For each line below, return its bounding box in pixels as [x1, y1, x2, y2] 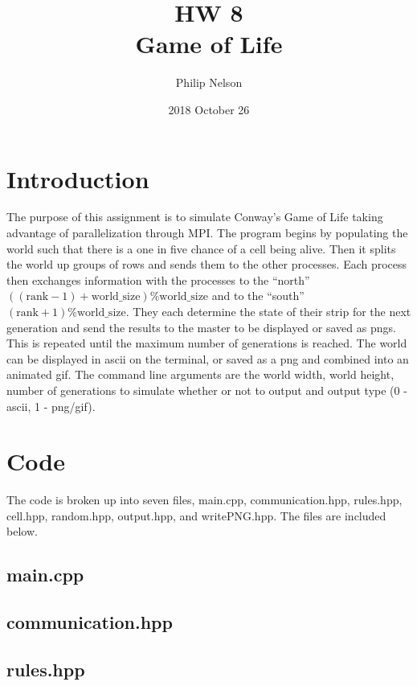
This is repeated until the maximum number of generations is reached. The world [6, 335, 407, 351]
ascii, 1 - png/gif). [6, 397, 96, 414]
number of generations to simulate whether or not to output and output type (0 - [6, 381, 407, 398]
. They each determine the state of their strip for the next [125, 303, 411, 319]
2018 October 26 [168, 101, 250, 117]
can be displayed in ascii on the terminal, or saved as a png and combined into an [6, 350, 409, 367]
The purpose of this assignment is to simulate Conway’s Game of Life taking [6, 208, 383, 225]
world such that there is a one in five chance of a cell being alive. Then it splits [6, 240, 396, 257]
